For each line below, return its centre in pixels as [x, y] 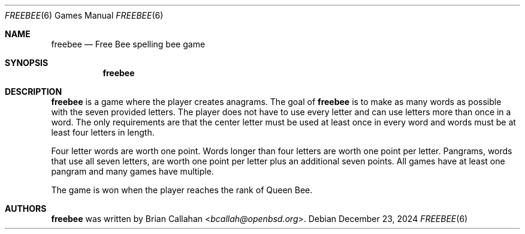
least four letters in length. [103, 132]
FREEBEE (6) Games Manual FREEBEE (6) [84, 15]
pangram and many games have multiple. [132, 171]
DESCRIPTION [34, 91]
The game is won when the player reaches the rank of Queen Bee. [182, 190]
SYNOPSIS [27, 63]
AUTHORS [26, 208]
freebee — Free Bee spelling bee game [128, 44]
